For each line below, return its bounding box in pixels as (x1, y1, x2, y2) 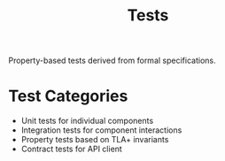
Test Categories (8, 86, 128, 106)
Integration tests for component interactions (20, 125, 182, 135)
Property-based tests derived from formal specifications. (8, 55, 216, 66)
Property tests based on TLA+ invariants (20, 134, 169, 145)
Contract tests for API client (20, 143, 123, 155)
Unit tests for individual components (20, 116, 154, 126)
